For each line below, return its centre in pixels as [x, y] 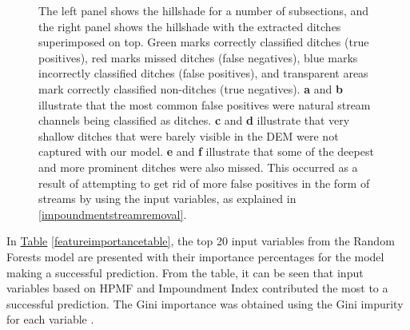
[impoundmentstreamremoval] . [113, 214]
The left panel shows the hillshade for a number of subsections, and [204, 10]
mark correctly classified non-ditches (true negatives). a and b [191, 88]
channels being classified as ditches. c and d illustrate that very [194, 120]
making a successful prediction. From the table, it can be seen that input [185, 272]
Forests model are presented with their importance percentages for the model [195, 256]
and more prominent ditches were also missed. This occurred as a [198, 167]
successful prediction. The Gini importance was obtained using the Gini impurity [205, 303]
